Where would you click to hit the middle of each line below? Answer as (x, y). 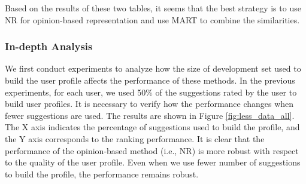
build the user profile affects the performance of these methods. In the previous (150, 80)
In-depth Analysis (49, 46)
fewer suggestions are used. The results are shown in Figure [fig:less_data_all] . (150, 115)
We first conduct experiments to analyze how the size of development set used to (153, 68)
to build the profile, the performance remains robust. (102, 174)
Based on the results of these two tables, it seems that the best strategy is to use (153, 8)
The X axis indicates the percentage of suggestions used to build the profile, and (152, 127)
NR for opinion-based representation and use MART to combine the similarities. (152, 19)
